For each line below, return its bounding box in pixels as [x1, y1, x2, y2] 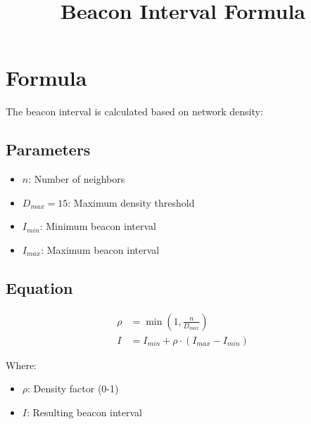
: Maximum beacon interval [41, 242, 160, 257]
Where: [6, 357, 37, 372]
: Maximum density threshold [68, 195, 195, 210]
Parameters [6, 139, 91, 160]
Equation [6, 276, 73, 298]
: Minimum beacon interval [39, 219, 156, 233]
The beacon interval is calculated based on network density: [6, 104, 263, 119]
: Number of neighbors [28, 172, 125, 186]
